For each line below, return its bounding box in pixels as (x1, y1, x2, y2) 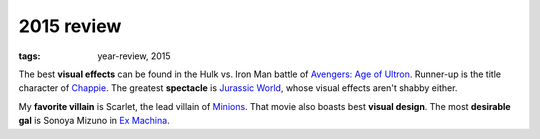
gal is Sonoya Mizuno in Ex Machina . (18, 115, 170, 127)
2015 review (18, 15, 122, 37)
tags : (18, 50, 41, 62)
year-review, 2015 (97, 50, 171, 62)
